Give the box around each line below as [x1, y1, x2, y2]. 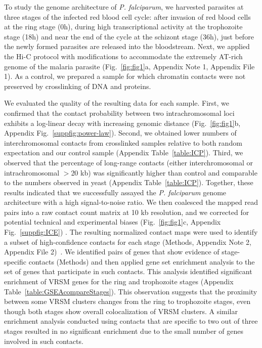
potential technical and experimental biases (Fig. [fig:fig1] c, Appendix [4, 216, 221, 227]
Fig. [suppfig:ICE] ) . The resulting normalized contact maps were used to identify [4, 227, 258, 237]
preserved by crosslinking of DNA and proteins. [4, 80, 151, 91]
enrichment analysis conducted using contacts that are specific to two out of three [4, 316, 258, 326]
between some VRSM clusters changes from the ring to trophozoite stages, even [4, 296, 251, 307]
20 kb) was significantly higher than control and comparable [71, 167, 257, 178]
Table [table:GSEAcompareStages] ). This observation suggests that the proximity [4, 286, 257, 296]
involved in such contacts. [4, 335, 83, 346]
